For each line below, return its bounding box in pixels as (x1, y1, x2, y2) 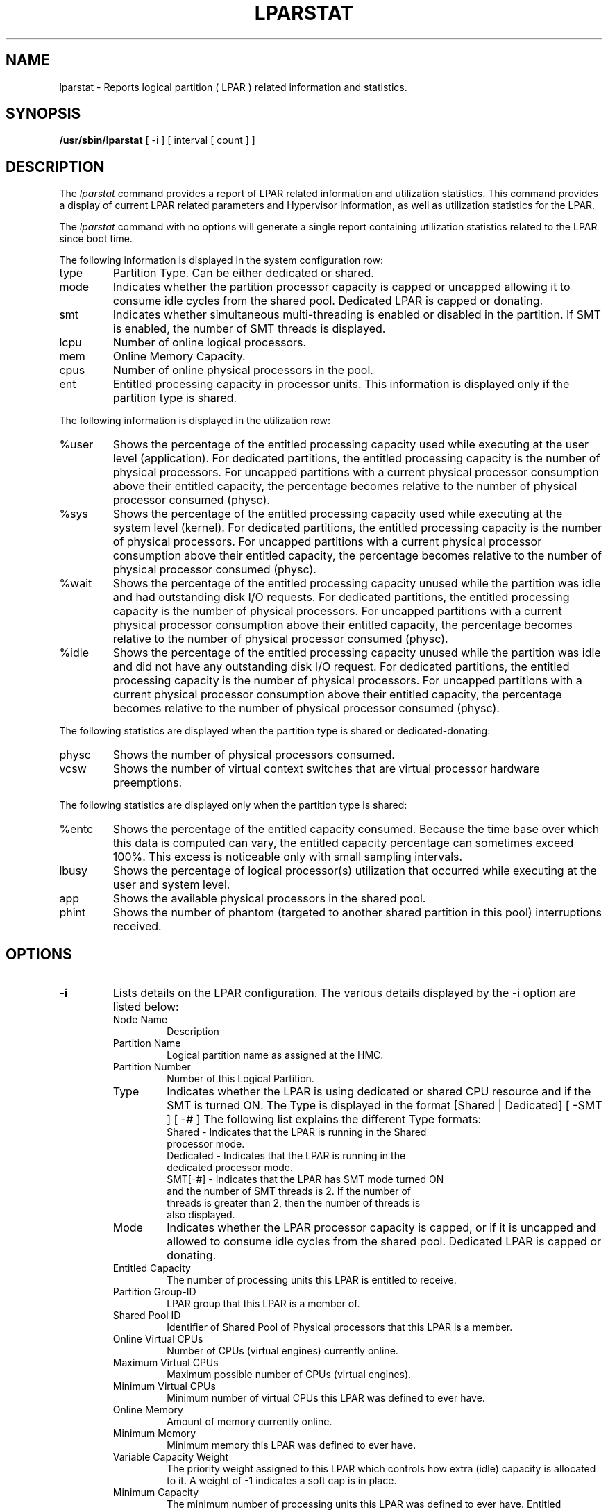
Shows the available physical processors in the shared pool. (112, 891, 426, 906)
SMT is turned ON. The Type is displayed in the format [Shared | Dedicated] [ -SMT (167, 1098, 602, 1113)
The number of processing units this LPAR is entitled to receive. (167, 1274, 457, 1286)
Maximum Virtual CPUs (112, 1356, 219, 1369)
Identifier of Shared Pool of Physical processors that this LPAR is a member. (167, 1321, 513, 1334)
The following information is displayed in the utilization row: (59, 414, 330, 427)
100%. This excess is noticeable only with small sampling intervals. (112, 850, 463, 864)
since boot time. (59, 233, 133, 245)
